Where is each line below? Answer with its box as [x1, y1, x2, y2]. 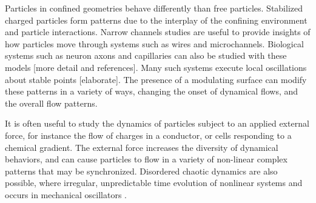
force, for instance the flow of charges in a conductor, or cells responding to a [5, 128, 292, 141]
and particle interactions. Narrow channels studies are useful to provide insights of [5, 25, 311, 38]
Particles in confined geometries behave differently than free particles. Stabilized [5, 2, 303, 14]
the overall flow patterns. [5, 96, 98, 109]
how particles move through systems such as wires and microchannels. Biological [5, 37, 304, 50]
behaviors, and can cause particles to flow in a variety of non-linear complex [5, 153, 287, 165]
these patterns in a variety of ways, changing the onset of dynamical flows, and [5, 85, 298, 98]
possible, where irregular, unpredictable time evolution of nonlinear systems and [5, 176, 303, 189]
